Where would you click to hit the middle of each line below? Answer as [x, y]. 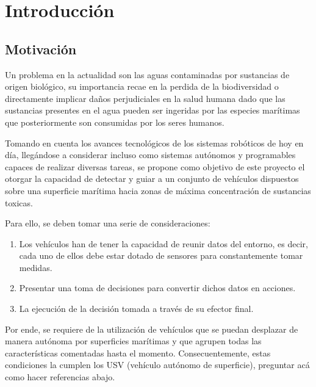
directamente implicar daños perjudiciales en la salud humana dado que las [145, 98]
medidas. [36, 267]
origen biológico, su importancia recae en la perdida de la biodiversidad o [142, 86]
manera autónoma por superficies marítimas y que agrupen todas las [133, 341]
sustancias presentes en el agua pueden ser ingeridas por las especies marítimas [153, 110]
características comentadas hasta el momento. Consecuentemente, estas [138, 353]
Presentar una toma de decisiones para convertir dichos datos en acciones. [157, 288]
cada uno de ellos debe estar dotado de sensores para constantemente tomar [161, 255]
